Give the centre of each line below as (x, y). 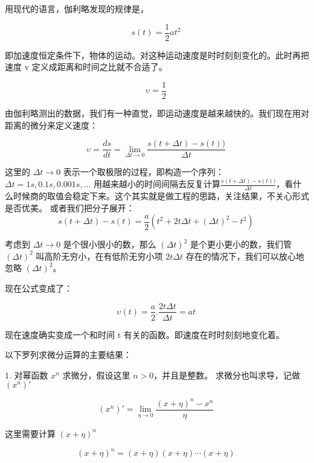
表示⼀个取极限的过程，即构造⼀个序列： (143, 172)
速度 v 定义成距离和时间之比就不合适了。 (86, 67)
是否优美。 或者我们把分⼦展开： (70, 207)
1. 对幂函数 (27, 375)
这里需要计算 (30, 433)
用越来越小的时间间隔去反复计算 (157, 184)
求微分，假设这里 (96, 375)
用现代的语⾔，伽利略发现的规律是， (77, 8)
